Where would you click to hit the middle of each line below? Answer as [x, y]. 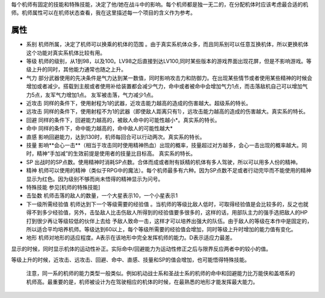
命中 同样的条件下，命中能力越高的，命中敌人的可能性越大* [99, 129]
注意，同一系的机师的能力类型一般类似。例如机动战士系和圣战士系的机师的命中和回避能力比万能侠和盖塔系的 [160, 273]
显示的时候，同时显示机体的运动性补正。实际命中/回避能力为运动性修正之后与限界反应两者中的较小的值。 [141, 249]
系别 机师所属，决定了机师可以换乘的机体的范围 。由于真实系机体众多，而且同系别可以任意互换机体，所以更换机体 [167, 44]
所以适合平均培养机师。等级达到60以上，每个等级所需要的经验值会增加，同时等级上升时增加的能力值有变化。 [161, 229]
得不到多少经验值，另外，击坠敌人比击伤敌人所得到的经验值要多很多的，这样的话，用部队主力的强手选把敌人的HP [167, 213]
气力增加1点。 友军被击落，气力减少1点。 [106, 95]
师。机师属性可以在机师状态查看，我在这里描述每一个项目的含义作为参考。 [103, 13]
